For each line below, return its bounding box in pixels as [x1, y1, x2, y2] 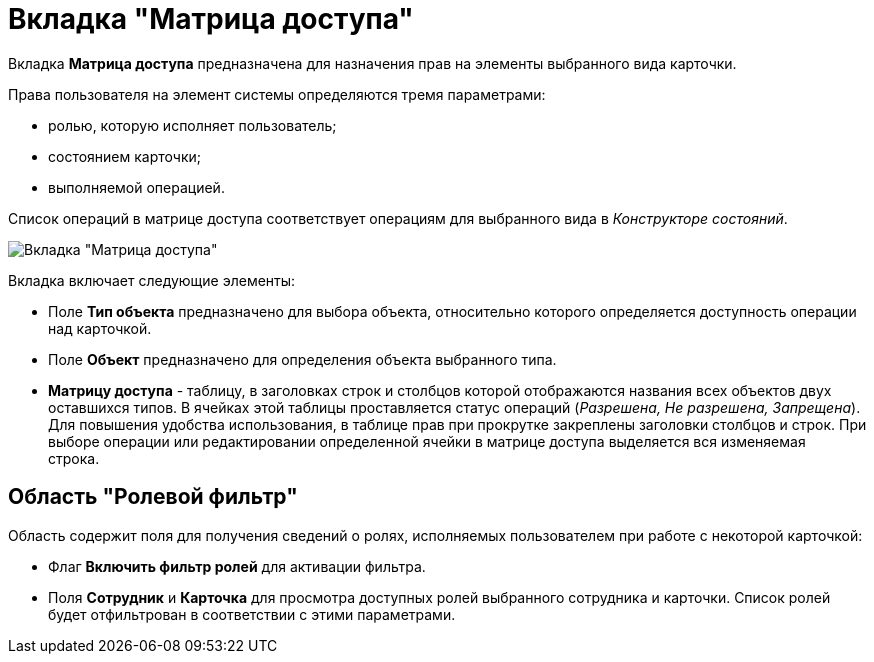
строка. [48, 449, 100, 467]
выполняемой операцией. [48, 178, 225, 196]
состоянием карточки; [48, 147, 201, 165]
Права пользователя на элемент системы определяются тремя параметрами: [8, 85, 546, 103]
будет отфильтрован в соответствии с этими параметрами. [48, 605, 456, 623]
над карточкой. [48, 319, 152, 337]
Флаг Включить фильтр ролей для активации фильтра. [48, 557, 426, 575]
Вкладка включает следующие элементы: [8, 271, 296, 289]
